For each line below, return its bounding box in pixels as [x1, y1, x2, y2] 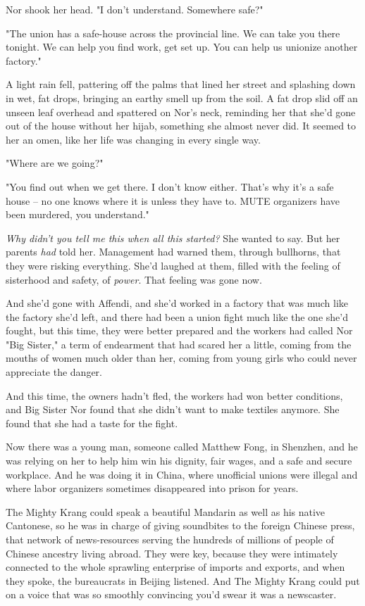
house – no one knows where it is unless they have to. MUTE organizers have [6, 193, 340, 208]
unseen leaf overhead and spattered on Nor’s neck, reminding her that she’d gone [6, 104, 356, 119]
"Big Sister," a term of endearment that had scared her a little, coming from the [6, 336, 352, 351]
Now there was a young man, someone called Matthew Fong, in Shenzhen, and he [6, 439, 358, 454]
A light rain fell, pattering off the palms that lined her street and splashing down [6, 77, 356, 91]
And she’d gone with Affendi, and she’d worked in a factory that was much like [6, 296, 349, 310]
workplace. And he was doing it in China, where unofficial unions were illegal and [6, 467, 358, 481]
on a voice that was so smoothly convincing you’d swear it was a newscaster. [6, 587, 337, 602]
